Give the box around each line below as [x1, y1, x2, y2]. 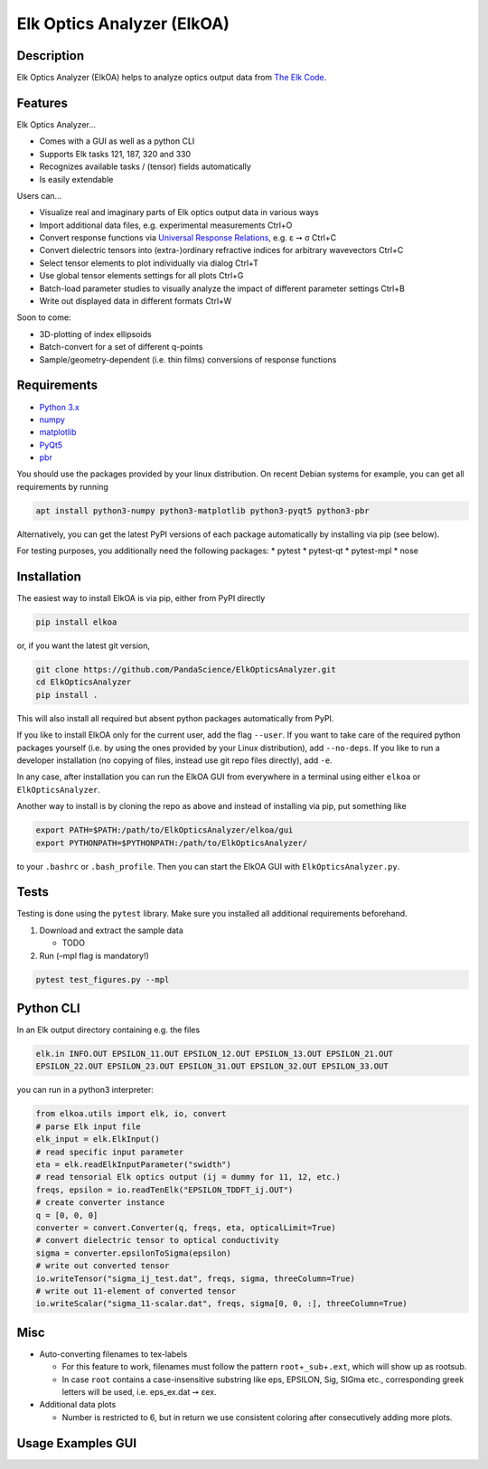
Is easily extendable [39, 174, 114, 184]
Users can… [16, 190, 62, 201]
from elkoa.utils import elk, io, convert [35, 1108, 227, 1119]
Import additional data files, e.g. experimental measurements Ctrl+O [39, 220, 293, 231]
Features [16, 95, 68, 110]
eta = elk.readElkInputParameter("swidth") [35, 1160, 232, 1170]
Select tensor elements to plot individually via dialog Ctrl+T [39, 258, 259, 268]
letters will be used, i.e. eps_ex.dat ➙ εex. [61, 1386, 217, 1397]
